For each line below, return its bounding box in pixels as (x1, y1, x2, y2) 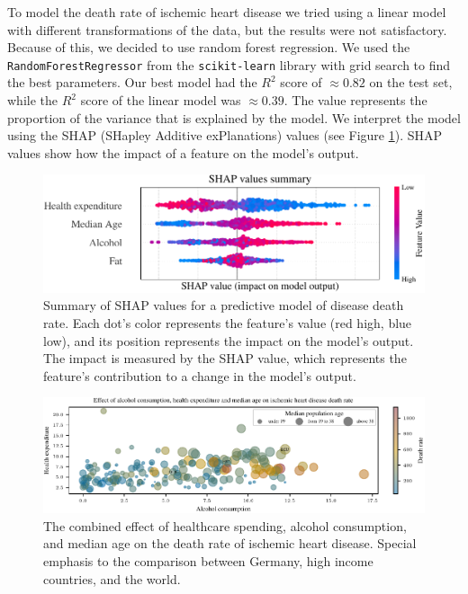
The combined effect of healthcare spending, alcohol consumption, (43, 516, 407, 535)
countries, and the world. (43, 569, 181, 588)
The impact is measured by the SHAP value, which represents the (43, 349, 407, 368)
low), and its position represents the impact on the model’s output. (43, 331, 414, 350)
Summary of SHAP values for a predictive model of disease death (43, 296, 404, 315)
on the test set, (369, 73, 453, 92)
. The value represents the (283, 91, 427, 110)
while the (7, 91, 58, 110)
